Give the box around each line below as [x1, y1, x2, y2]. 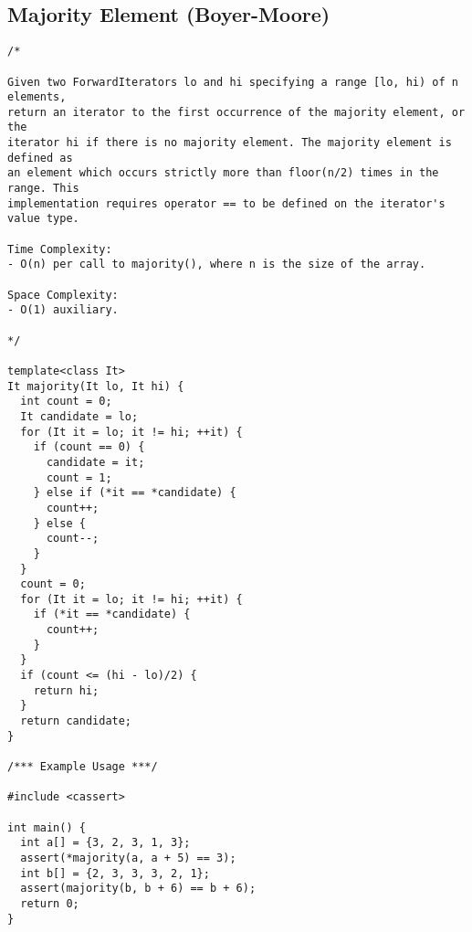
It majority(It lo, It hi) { [7, 379, 184, 393]
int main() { [7, 821, 86, 834]
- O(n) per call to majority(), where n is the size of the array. [7, 258, 426, 271]
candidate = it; [46, 455, 145, 469]
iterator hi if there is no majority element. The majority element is [7, 136, 452, 150]
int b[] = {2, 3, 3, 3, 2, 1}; [20, 866, 210, 880]
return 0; [20, 896, 79, 910]
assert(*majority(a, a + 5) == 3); [20, 851, 236, 864]
